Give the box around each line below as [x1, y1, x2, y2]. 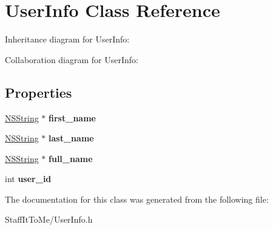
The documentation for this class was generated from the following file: [5, 192, 269, 205]
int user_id [5, 172, 52, 185]
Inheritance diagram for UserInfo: [5, 33, 130, 46]
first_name [49, 111, 96, 124]
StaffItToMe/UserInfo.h [5, 213, 93, 226]
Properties [5, 83, 72, 101]
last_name [49, 132, 94, 144]
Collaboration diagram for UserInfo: [5, 53, 138, 66]
